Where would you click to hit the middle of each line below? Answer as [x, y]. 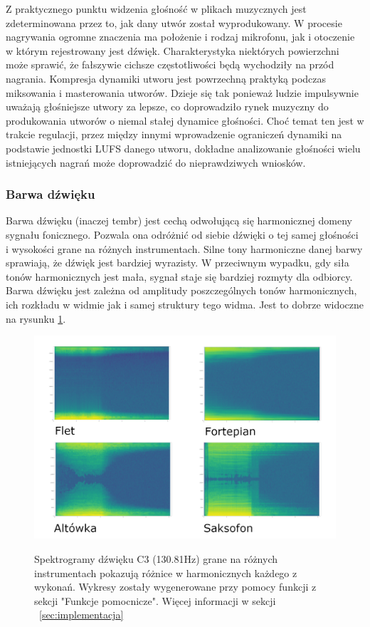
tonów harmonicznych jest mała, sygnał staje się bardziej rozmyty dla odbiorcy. [179, 276]
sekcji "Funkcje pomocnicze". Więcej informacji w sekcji [155, 600]
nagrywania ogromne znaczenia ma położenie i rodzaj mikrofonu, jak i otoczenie [180, 37]
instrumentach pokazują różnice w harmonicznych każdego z [166, 572]
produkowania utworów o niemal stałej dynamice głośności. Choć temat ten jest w [185, 120]
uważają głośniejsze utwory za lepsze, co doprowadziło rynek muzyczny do [167, 107]
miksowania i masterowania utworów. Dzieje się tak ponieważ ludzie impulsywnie [182, 92]
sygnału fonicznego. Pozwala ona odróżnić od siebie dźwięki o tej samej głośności [182, 234]
